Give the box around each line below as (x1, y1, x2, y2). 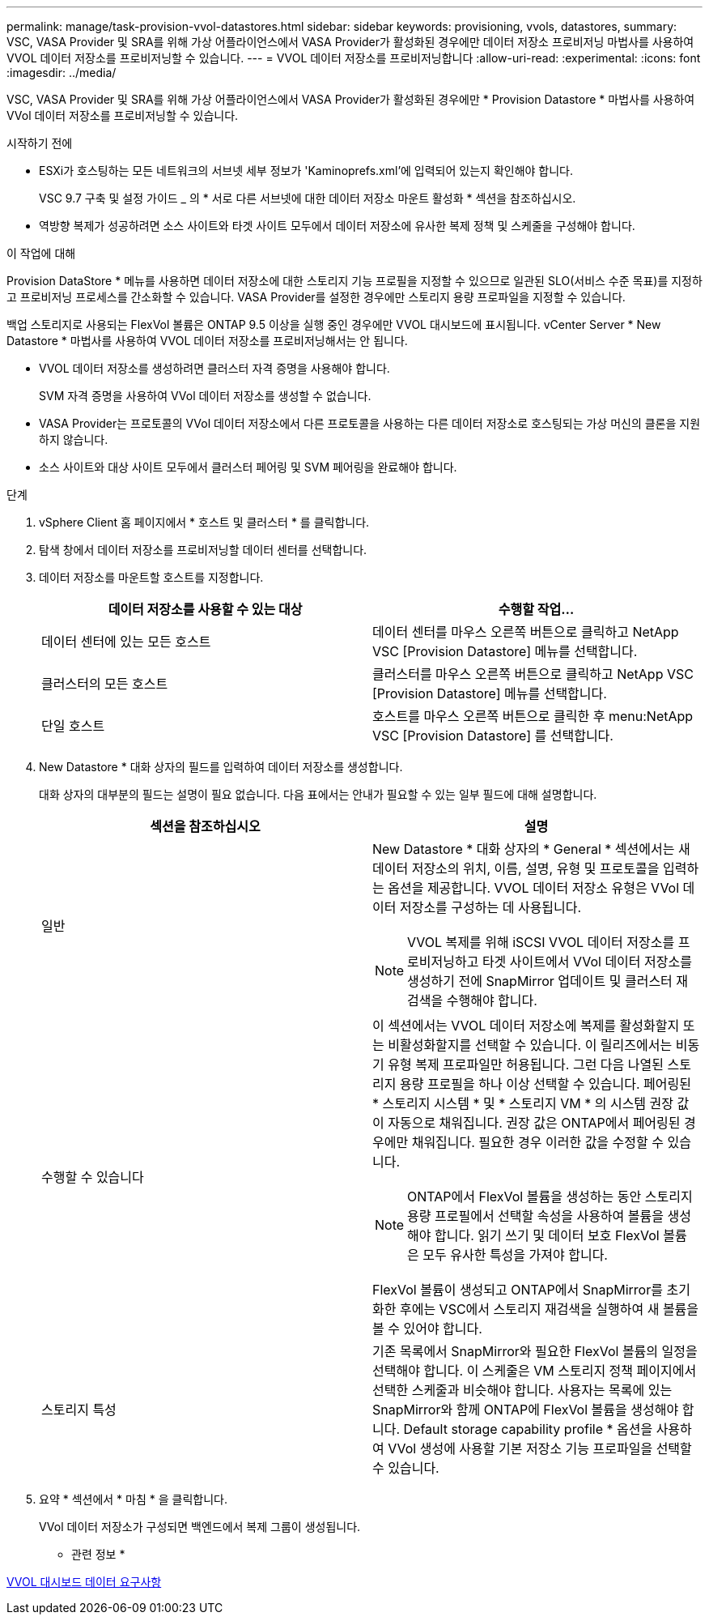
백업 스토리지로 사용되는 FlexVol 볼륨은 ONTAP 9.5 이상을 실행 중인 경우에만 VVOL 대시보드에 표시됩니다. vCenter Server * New (6, 318, 661, 331)
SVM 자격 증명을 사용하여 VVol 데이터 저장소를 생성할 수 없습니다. (39, 389, 371, 403)
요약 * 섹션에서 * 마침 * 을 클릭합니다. (39, 1492, 227, 1506)
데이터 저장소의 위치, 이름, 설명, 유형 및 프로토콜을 (372, 860, 660, 877)
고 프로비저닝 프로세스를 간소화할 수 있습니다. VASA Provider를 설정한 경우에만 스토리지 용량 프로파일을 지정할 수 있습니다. (6, 290, 626, 304)
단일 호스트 (41, 718, 105, 734)
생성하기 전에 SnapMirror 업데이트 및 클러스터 (407, 973, 673, 989)
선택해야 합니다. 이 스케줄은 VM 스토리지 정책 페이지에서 (372, 1363, 697, 1379)
